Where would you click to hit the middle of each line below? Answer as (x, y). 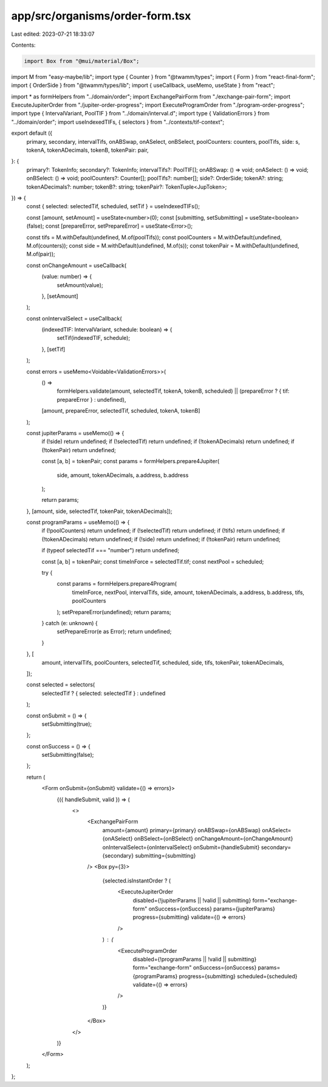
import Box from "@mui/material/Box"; (82, 61)
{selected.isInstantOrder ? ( (137, 881)
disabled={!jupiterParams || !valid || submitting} (192, 900)
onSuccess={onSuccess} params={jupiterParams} (212, 909)
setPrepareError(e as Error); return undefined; (114, 632)
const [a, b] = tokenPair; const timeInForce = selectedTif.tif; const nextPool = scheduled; (153, 561)
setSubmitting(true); (67, 724)
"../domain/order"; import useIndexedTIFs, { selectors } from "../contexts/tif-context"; (118, 122)
